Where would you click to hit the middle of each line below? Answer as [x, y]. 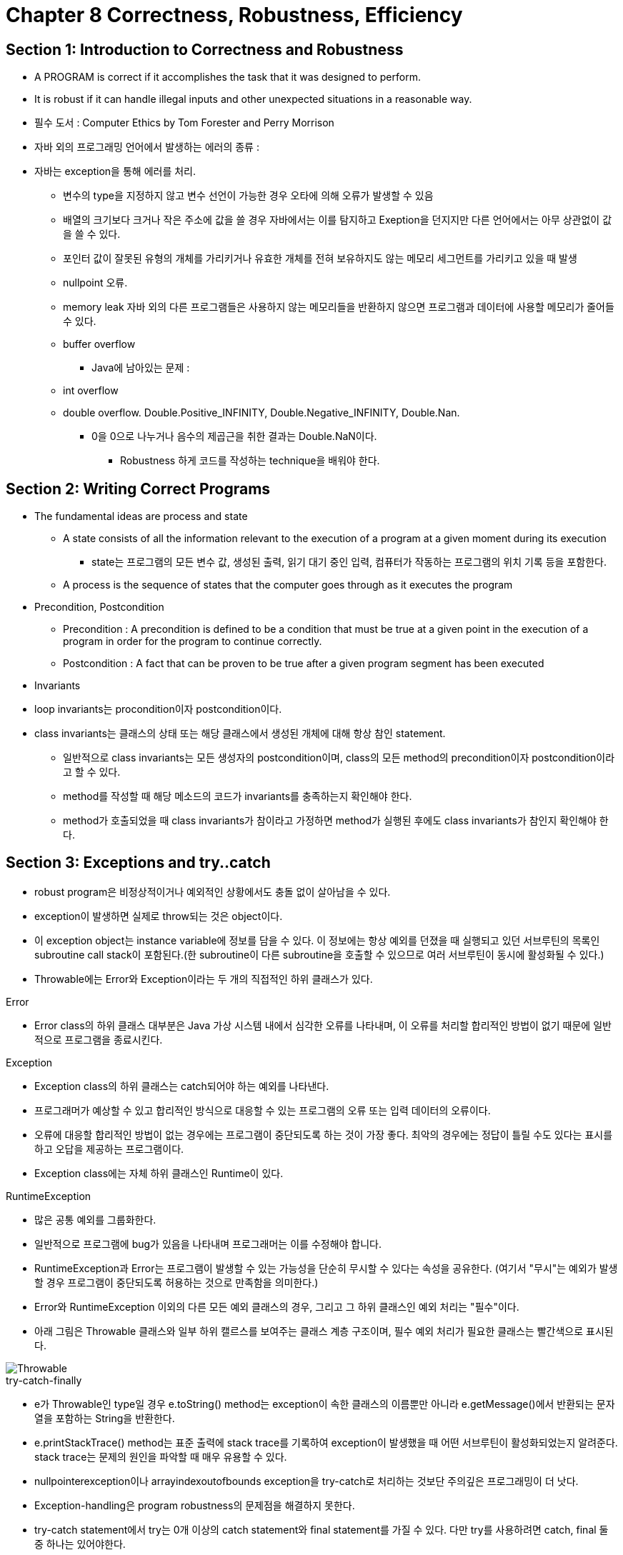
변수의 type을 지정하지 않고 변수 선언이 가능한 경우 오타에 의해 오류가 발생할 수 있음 [248, 196]
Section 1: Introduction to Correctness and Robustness [205, 49]
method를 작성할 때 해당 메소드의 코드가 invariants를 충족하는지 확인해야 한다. [238, 796]
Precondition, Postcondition [99, 607]
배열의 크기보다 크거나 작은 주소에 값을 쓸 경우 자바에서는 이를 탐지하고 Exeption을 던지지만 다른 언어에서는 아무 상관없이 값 [338, 220]
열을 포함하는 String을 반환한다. [105, 1418]
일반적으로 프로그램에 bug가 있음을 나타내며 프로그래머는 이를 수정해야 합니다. [208, 1244]
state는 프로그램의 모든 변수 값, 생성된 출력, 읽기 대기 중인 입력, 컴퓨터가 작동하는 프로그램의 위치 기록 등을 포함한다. [349, 562]
